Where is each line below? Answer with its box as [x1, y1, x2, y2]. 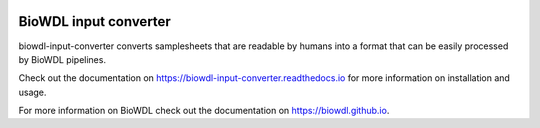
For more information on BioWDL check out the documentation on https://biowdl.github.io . [18, 105, 390, 117]
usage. [18, 86, 47, 98]
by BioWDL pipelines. [18, 53, 107, 65]
